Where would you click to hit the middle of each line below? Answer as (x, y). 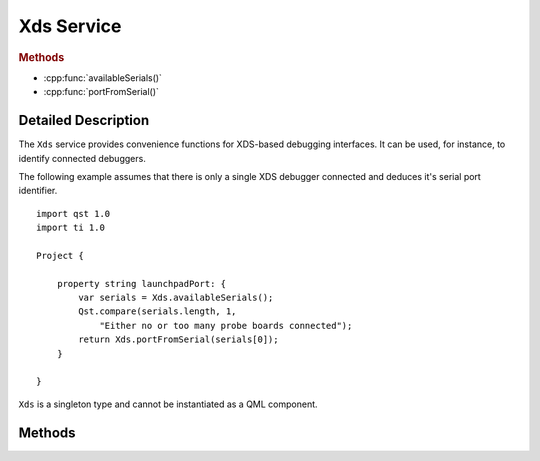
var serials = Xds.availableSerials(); (176, 298)
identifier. (38, 191)
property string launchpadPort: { (141, 283)
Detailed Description (84, 120)
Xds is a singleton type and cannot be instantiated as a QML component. (168, 404)
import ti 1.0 (70, 228)
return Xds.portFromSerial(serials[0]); (178, 339)
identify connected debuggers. (82, 158)
